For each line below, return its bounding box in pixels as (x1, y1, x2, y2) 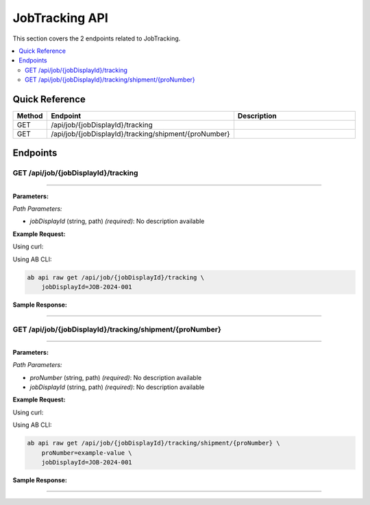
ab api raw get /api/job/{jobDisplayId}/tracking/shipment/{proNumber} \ (27, 439, 280, 447)
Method (16, 111, 43, 121)
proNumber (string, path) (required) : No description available (29, 373, 202, 381)
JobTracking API (12, 10, 109, 25)
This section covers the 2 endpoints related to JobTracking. (12, 34, 181, 43)
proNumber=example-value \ (41, 449, 133, 456)
